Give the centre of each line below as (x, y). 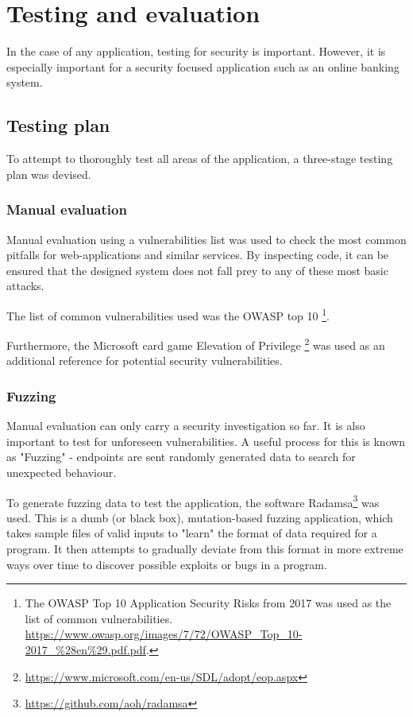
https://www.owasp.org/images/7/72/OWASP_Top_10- (164, 634)
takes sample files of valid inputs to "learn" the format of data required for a (192, 533)
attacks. (25, 286)
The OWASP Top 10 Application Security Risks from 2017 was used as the (208, 603)
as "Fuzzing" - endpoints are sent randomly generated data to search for (181, 457)
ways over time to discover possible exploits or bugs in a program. (167, 564)
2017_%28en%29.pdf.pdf (85, 649)
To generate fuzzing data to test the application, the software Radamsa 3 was (193, 501)
